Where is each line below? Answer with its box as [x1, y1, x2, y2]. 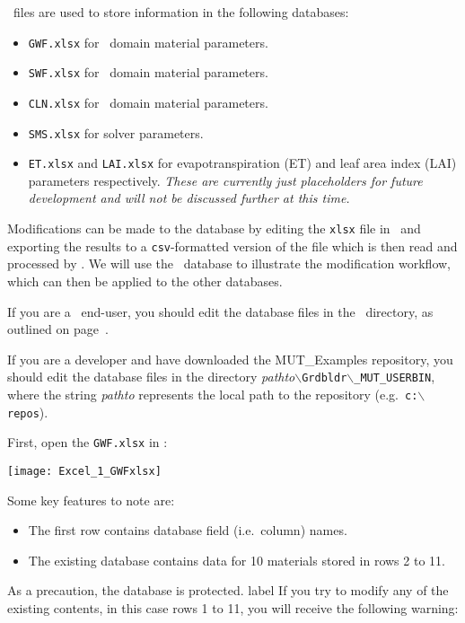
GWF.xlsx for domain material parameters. [28, 32, 268, 51]
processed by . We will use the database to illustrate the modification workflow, [7, 254, 451, 273]
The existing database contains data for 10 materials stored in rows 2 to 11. [28, 550, 445, 569]
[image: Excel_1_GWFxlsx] [7, 464, 162, 478]
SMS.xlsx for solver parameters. [28, 123, 204, 142]
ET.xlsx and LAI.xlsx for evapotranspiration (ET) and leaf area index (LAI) [28, 154, 457, 172]
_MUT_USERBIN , [354, 367, 435, 386]
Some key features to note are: [7, 490, 175, 509]
